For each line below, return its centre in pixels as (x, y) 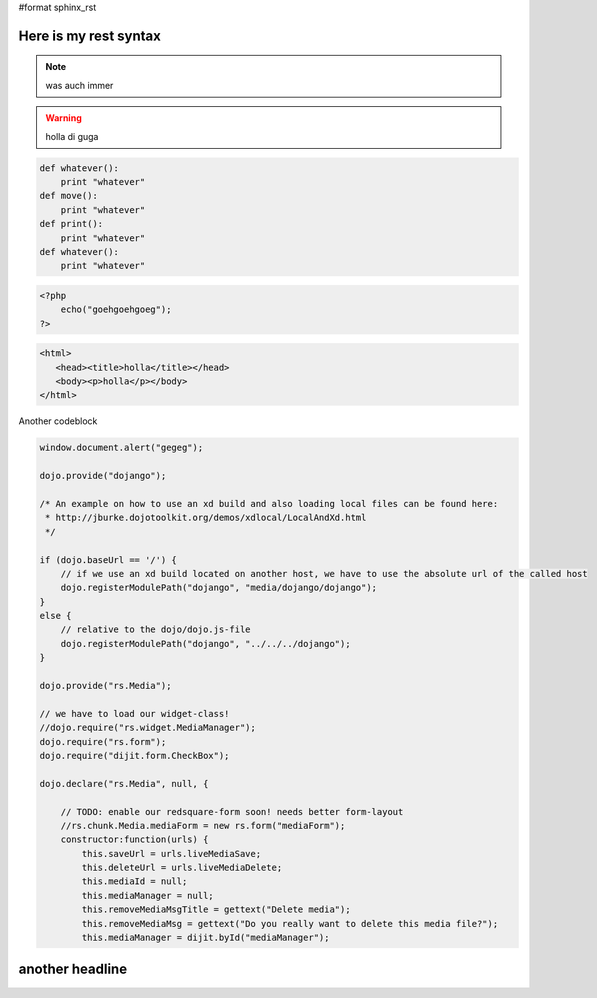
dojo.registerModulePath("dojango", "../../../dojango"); (205, 643)
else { (55, 616)
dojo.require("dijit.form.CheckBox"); (134, 755)
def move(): (69, 196)
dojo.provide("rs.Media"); (105, 686)
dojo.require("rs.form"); (103, 741)
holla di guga (72, 136)
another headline (73, 969)
